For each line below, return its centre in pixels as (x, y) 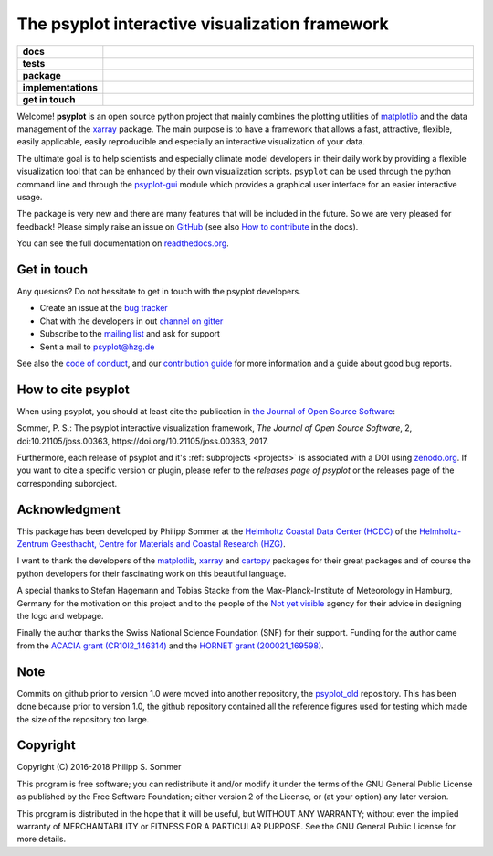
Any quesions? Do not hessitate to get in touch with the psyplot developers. (159, 291)
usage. (30, 197)
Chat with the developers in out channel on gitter (131, 321)
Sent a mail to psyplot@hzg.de (97, 347)
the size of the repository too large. (83, 719)
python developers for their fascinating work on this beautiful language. (152, 573)
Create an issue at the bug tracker (104, 308)
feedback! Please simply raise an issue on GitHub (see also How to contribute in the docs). (188, 226)
